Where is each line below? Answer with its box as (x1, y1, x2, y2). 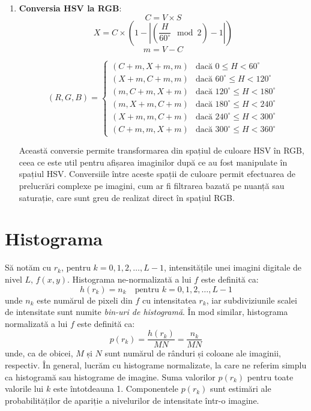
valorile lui (5, 382, 44, 395)
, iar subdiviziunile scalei (206, 293, 297, 306)
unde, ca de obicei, (5, 347, 73, 359)
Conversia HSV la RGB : (19, 2, 122, 14)
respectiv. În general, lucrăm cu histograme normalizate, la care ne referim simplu (5, 358, 307, 371)
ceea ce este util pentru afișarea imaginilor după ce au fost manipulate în (19, 155, 288, 168)
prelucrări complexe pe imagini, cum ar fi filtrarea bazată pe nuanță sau (19, 179, 285, 192)
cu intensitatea (142, 293, 196, 306)
